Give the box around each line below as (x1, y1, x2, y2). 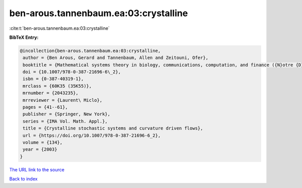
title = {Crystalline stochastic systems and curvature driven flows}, (23, 126, 203, 131)
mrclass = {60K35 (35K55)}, (23, 83, 92, 89)
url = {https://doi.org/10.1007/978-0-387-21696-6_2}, (23, 133, 161, 138)
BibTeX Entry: (9, 34, 39, 40)
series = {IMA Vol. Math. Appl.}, (23, 118, 108, 124)
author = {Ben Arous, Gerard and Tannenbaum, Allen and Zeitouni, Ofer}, (23, 55, 209, 60)
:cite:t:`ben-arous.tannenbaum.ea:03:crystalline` (9, 25, 110, 31)
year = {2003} (23, 147, 57, 152)
